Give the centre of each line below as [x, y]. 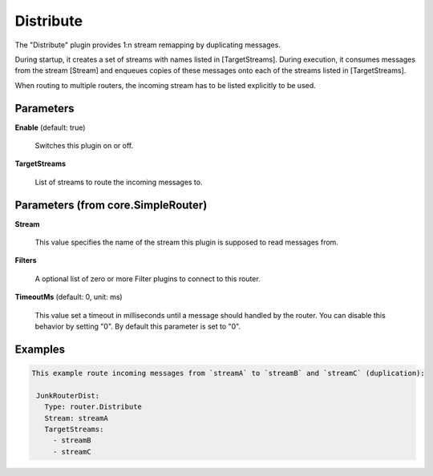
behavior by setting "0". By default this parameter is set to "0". [138, 327]
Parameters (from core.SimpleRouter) [111, 205]
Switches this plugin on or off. [84, 146]
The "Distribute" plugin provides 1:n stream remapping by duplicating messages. [148, 45]
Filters [26, 260]
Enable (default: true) [50, 127]
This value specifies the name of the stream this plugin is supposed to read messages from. [186, 242]
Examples [40, 349]
